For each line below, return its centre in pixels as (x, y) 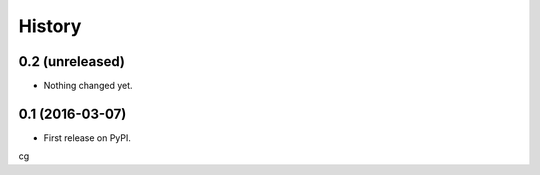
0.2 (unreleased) (71, 61)
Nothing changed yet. (88, 86)
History (50, 26)
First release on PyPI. (87, 137)
